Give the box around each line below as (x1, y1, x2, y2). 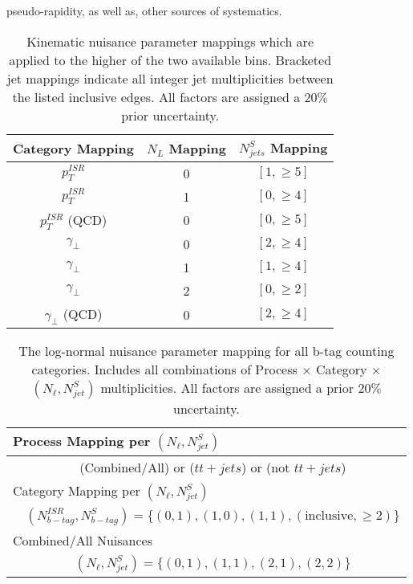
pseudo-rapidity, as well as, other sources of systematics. (6, 2, 282, 18)
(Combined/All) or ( (79, 457, 195, 476)
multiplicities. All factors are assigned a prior (100, 378, 354, 397)
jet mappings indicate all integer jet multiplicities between (6, 68, 334, 88)
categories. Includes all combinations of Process (31, 359, 298, 378)
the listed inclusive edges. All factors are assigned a (12, 87, 301, 106)
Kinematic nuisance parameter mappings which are (26, 31, 314, 51)
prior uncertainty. (121, 105, 220, 125)
